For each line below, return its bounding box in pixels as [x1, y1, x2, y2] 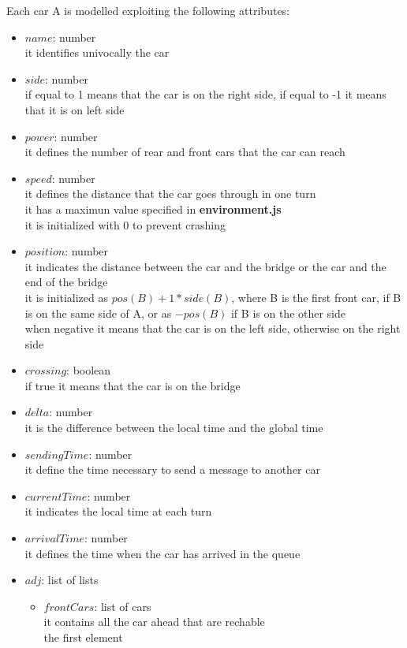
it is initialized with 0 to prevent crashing [24, 216, 226, 233]
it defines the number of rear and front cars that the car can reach [24, 143, 345, 160]
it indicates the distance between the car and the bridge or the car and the [24, 258, 386, 274]
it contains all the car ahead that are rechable [43, 613, 265, 630]
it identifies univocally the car [24, 44, 170, 61]
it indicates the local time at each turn [24, 503, 212, 520]
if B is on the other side [230, 304, 346, 321]
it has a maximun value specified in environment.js [24, 200, 282, 217]
